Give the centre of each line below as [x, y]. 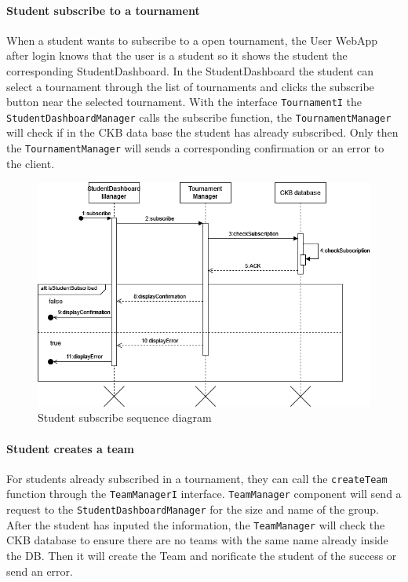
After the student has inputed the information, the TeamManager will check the [196, 524]
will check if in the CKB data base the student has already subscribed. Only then [202, 132]
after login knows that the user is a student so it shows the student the [177, 55]
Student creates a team [71, 448]
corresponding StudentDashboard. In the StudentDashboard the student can [190, 70]
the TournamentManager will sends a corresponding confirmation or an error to [195, 148]
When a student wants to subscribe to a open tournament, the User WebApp [192, 40]
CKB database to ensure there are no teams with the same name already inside [197, 540]
